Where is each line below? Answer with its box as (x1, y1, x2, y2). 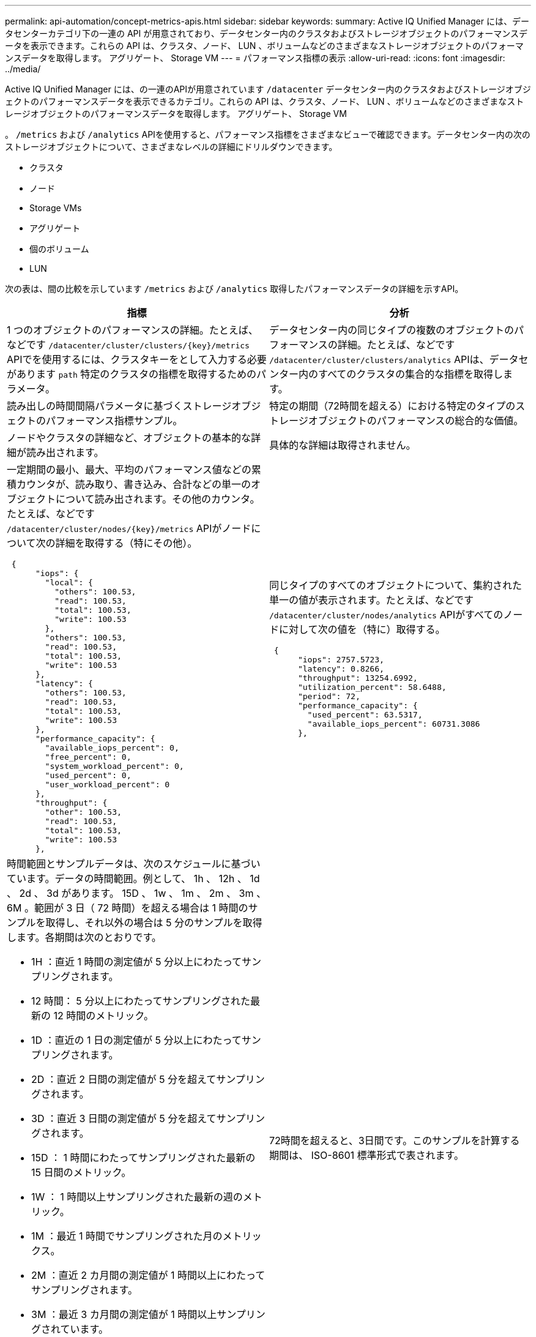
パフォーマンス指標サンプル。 (46, 414, 183, 427)
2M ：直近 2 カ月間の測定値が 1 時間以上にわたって (31, 1269, 266, 1281)
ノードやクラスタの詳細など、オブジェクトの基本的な (7, 432, 251, 444)
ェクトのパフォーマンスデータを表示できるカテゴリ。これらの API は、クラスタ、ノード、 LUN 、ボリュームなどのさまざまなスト (5, 96, 524, 107)
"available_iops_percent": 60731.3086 (307, 719, 480, 728)
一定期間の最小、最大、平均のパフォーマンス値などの (7, 463, 251, 476)
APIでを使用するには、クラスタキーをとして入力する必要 (7, 353, 267, 365)
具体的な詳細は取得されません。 (269, 439, 416, 451)
